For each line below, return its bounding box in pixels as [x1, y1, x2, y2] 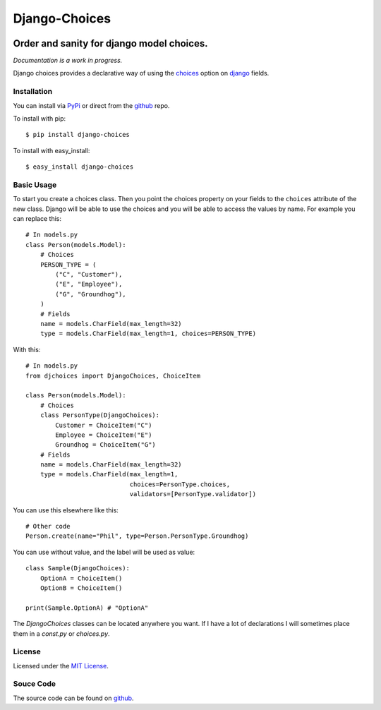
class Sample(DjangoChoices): [25, 565, 131, 572]
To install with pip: [13, 114, 66, 123]
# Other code [25, 522, 71, 531]
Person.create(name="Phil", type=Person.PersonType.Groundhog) [25, 532, 249, 540]
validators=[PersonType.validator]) [129, 491, 257, 498]
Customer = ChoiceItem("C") [55, 421, 152, 429]
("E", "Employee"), [55, 280, 123, 289]
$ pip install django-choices [25, 131, 131, 139]
